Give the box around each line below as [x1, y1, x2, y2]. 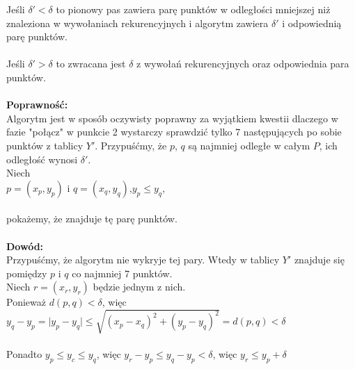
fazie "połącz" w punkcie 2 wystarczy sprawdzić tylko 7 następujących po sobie [6, 124, 342, 139]
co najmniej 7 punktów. [72, 265, 173, 280]
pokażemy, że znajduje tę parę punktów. [6, 211, 177, 226]
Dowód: [6, 238, 44, 253]
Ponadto [6, 347, 42, 361]
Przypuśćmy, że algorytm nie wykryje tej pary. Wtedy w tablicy [6, 252, 280, 267]
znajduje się [294, 252, 345, 267]
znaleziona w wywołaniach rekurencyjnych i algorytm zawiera [6, 15, 269, 30]
